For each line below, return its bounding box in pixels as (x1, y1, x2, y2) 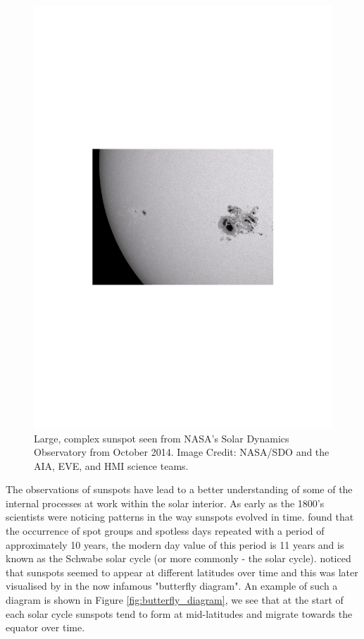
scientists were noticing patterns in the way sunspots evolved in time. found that (6, 509, 354, 524)
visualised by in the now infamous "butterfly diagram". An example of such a (6, 578, 338, 593)
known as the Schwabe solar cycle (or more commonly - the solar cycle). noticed (6, 551, 351, 566)
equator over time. (6, 620, 85, 635)
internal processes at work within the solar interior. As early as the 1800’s (6, 495, 325, 510)
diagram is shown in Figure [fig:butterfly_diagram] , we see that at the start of (6, 593, 344, 607)
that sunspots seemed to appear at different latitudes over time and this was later (6, 564, 358, 579)
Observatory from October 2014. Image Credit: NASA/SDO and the (34, 445, 330, 459)
